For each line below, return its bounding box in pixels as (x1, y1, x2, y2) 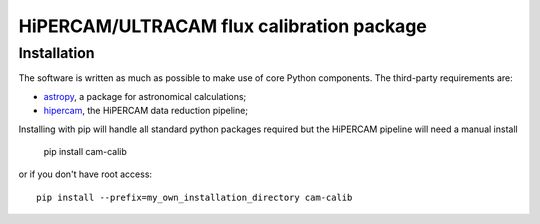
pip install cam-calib (43, 145, 127, 157)
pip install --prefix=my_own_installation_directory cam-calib (36, 191, 353, 203)
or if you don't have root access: (18, 168, 153, 180)
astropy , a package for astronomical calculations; (43, 90, 247, 102)
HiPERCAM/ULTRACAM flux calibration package (18, 15, 427, 37)
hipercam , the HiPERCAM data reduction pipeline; (43, 105, 249, 117)
